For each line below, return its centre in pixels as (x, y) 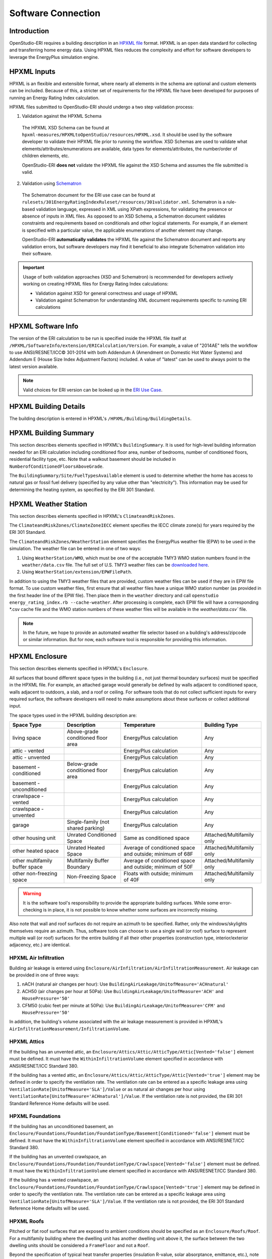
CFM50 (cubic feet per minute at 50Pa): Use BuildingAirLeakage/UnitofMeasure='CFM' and (123, 1005)
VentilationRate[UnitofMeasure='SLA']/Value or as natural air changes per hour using (107, 1089)
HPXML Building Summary (52, 433)
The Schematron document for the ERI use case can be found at (89, 195)
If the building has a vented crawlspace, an (54, 1180)
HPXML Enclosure (38, 656)
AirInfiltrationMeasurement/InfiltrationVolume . (70, 1029)
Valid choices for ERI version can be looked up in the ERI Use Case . (93, 390)
